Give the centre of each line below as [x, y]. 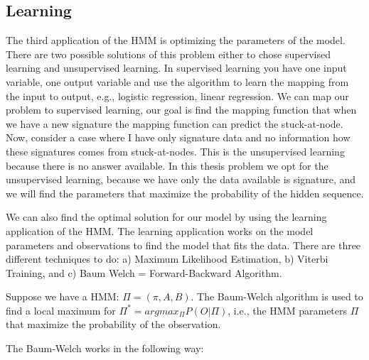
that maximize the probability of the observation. [113, 324]
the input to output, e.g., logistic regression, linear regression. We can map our [177, 96]
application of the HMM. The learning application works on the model [160, 230]
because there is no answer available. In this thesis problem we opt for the [167, 165]
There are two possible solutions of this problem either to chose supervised [168, 54]
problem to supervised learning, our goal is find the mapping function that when [181, 110]
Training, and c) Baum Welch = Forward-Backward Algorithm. [144, 272]
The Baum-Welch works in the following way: [105, 348]
